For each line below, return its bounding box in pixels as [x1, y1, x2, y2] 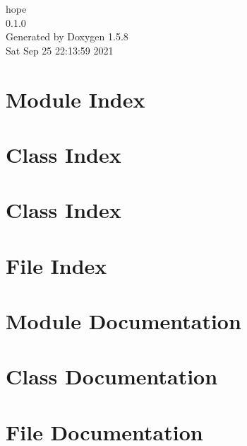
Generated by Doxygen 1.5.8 [6, 29, 128, 44]
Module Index [6, 84, 145, 113]
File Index [6, 251, 107, 280]
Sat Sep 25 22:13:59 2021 [6, 42, 114, 57]
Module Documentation [6, 307, 241, 336]
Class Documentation [6, 362, 218, 391]
